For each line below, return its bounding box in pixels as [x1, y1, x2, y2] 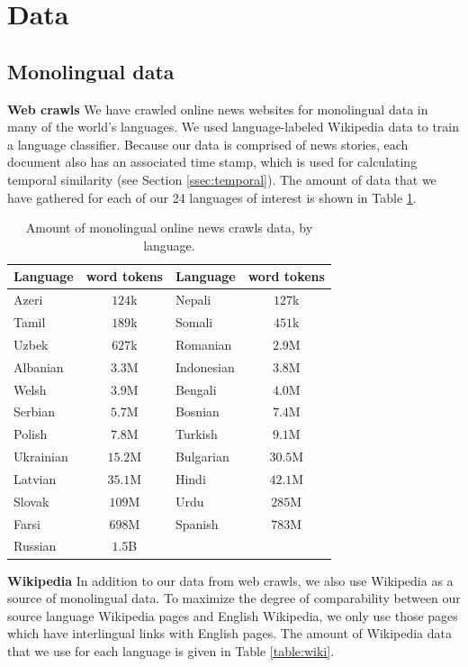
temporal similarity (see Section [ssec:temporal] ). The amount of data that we [7, 169, 436, 188]
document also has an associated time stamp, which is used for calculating [7, 152, 418, 171]
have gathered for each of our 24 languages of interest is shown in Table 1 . [7, 187, 417, 206]
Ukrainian [13, 447, 68, 466]
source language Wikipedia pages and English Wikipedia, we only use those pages [7, 606, 458, 625]
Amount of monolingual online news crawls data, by [25, 218, 313, 237]
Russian [13, 536, 57, 555]
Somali [175, 313, 213, 332]
